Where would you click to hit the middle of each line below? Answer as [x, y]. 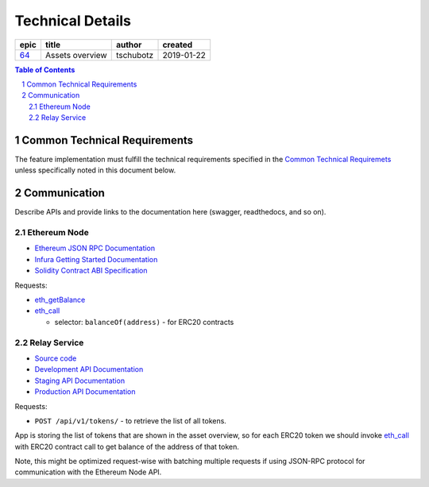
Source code [56, 358]
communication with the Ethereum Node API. [88, 472]
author [129, 44]
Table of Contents [45, 70]
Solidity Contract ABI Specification [91, 271]
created [178, 44]
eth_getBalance [60, 300]
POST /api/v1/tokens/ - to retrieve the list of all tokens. [130, 420]
